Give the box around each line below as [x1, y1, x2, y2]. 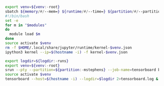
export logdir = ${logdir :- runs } [5, 58, 69, 63]
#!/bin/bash [5, 14, 29, 18]
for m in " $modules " [5, 22, 47, 28]
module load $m [9, 32, 41, 36]
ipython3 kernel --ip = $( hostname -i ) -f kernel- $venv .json [5, 50, 128, 54]
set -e [5, 18, 19, 23]
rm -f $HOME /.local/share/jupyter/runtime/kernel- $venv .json [5, 45, 132, 50]
